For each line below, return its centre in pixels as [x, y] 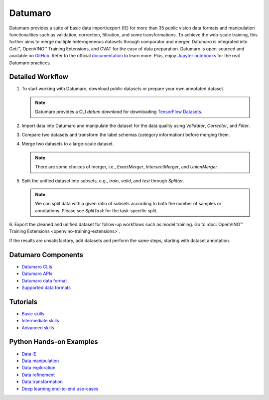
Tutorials [23, 302]
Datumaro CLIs [37, 267]
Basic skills [33, 313]
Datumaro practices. [30, 63]
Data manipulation [40, 361]
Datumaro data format [44, 280]
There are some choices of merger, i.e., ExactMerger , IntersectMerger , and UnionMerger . [127, 167]
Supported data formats [46, 287]
